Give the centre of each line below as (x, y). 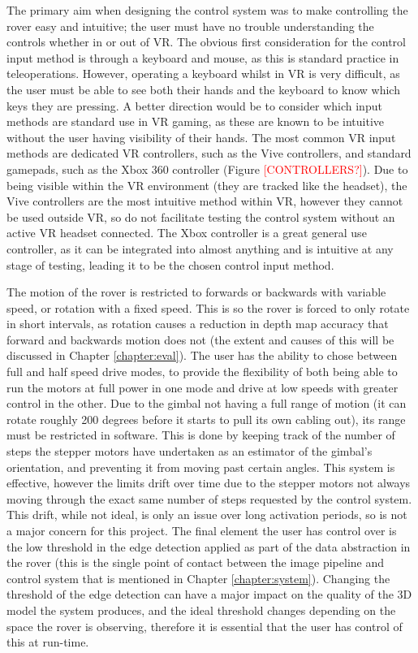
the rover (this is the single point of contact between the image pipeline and (196, 562)
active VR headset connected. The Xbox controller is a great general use (187, 233)
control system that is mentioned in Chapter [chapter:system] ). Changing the (198, 578)
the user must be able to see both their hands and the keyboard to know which (203, 89)
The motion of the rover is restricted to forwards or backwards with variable (196, 292)
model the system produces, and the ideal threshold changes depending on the (201, 610)
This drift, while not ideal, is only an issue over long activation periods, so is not (207, 515)
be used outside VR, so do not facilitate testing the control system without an (201, 216)
